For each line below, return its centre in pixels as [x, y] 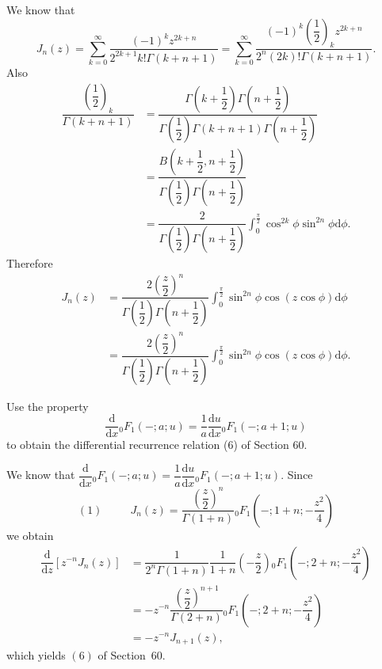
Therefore [30, 263]
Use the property [48, 406]
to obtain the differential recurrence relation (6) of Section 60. [157, 445]
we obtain [30, 535]
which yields [36, 655]
